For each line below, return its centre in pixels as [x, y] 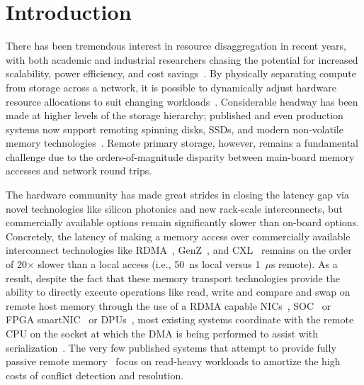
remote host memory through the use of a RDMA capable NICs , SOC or [169, 305]
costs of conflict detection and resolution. [95, 375]
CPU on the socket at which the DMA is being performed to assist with [162, 333]
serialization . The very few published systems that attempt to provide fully [171, 347]
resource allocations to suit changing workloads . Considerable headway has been [182, 101]
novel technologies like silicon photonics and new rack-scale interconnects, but [175, 208]
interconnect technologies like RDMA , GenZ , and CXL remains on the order [179, 250]
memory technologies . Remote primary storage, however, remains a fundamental [182, 143]
